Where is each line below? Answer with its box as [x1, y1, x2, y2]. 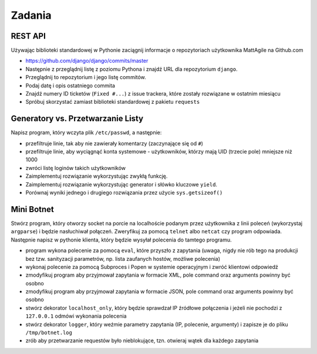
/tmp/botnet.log [25, 329, 73, 336]
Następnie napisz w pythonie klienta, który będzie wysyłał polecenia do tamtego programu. [11, 236, 232, 243]
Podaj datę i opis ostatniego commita [25, 82, 116, 89]
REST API [11, 31, 46, 41]
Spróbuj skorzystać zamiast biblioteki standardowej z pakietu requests [25, 98, 200, 105]
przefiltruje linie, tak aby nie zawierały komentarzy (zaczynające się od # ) [25, 139, 204, 147]
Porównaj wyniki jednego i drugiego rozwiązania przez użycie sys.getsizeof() [25, 189, 223, 196]
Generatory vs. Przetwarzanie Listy [11, 114, 144, 124]
